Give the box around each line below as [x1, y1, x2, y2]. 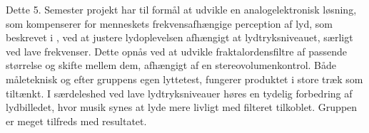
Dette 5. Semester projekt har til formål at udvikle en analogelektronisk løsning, [6, 2, 357, 16]
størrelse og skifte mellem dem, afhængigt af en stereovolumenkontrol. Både [6, 58, 337, 73]
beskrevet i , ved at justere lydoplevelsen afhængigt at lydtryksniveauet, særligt [6, 30, 353, 45]
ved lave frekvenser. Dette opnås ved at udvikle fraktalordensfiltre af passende [6, 43, 347, 58]
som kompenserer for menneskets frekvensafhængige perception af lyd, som [6, 16, 333, 31]
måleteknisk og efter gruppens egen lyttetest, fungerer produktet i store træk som [6, 71, 363, 86]
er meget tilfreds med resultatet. [6, 113, 147, 128]
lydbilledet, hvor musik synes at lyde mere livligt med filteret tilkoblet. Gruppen [6, 100, 358, 115]
